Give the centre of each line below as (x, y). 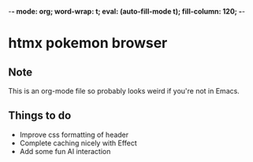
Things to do (40, 116)
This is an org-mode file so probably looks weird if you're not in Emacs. (124, 91)
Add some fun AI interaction (65, 151)
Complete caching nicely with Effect (78, 143)
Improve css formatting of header (74, 134)
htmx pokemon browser (88, 43)
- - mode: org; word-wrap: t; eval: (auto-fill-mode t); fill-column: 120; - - (127, 11)
